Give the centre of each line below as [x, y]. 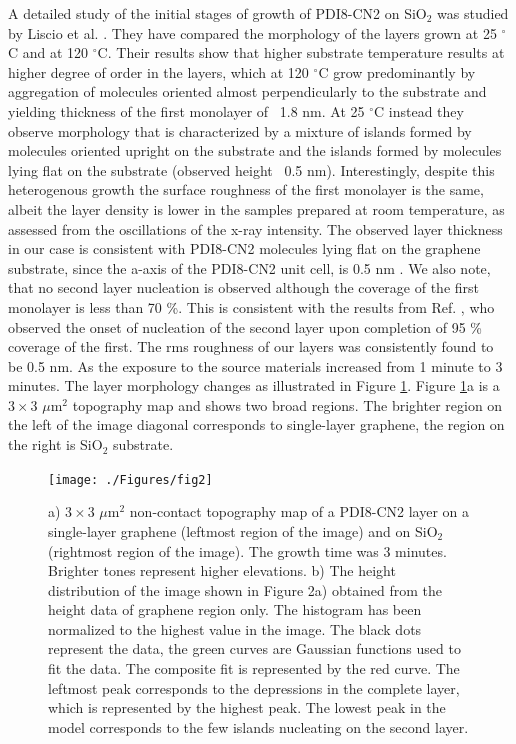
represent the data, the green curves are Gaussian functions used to [254, 648]
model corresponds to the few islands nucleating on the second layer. [258, 726]
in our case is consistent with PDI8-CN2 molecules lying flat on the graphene [244, 248]
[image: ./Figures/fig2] [130, 479]
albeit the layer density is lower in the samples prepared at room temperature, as [256, 208]
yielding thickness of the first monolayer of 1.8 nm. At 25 [186, 110]
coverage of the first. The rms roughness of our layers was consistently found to [251, 346]
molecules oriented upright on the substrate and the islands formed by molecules [255, 150]
